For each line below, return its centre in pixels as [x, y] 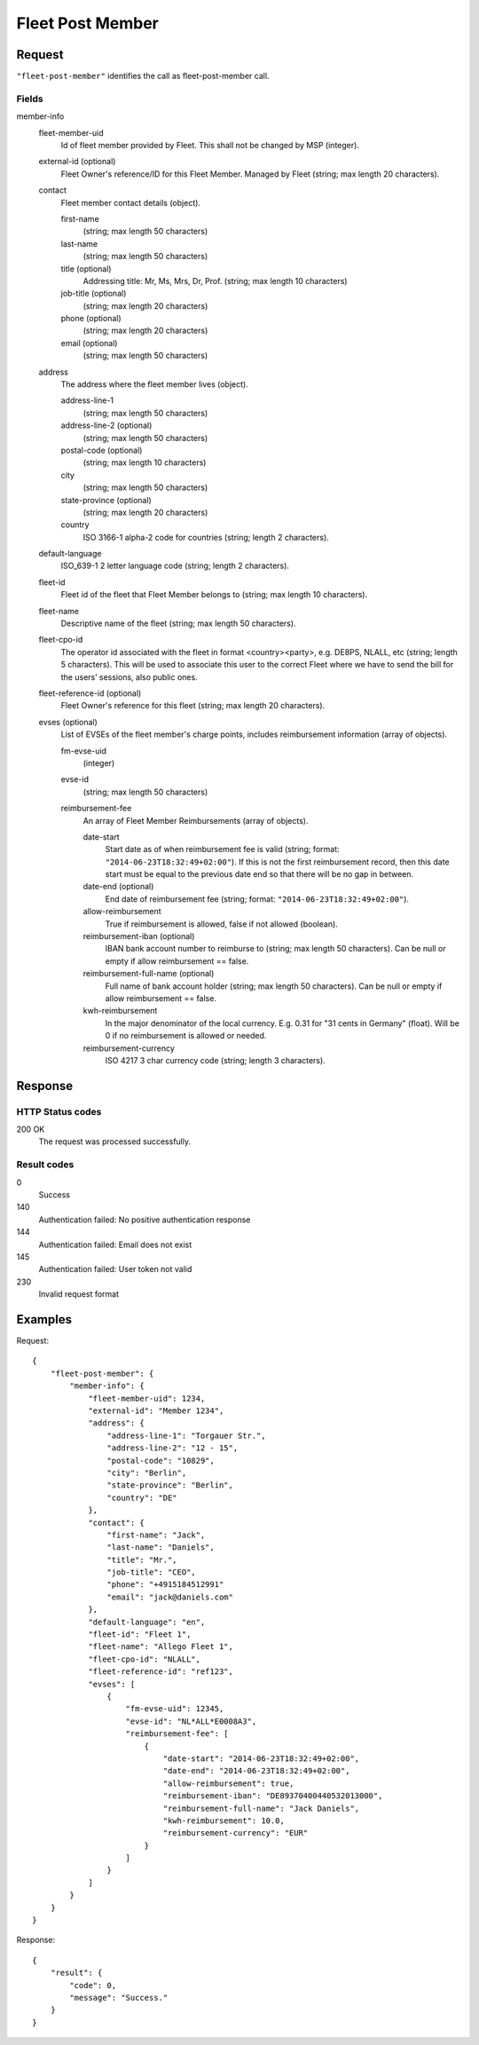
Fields [30, 99]
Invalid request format [79, 1294]
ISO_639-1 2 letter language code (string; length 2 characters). [175, 566]
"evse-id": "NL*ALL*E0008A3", [191, 1721]
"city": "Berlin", [147, 1473]
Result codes [45, 1165]
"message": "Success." [119, 1998]
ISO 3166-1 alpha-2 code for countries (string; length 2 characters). [206, 537]
